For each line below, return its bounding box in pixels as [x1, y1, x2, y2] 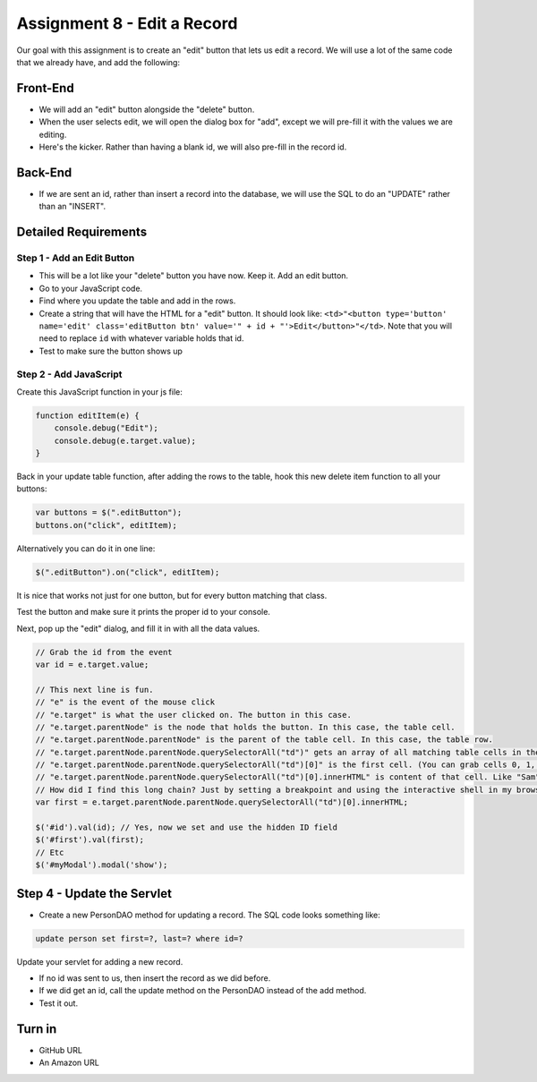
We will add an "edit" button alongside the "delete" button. [38, 104, 255, 115]
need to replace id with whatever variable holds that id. [38, 333, 244, 344]
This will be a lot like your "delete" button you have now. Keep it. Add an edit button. [38, 270, 349, 281]
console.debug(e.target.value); [54, 435, 197, 446]
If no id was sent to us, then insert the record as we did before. [38, 973, 271, 984]
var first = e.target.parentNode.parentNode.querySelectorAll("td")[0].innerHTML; [35, 797, 409, 807]
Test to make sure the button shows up [38, 345, 183, 356]
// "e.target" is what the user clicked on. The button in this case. [35, 710, 353, 720]
